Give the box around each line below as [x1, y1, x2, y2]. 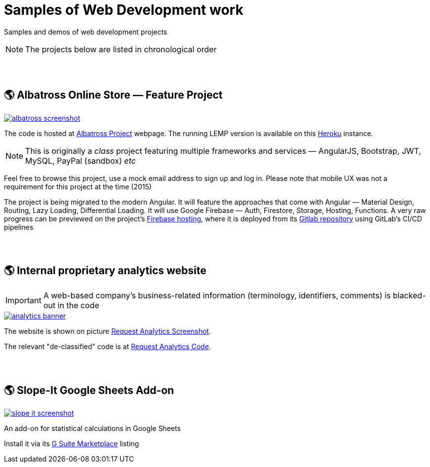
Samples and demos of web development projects [4, 27, 167, 36]
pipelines [4, 222, 34, 231]
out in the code [43, 300, 99, 311]
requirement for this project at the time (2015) [4, 182, 152, 191]
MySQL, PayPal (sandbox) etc [25, 155, 136, 166]
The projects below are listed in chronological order [25, 44, 217, 54]
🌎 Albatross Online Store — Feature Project [4, 89, 223, 102]
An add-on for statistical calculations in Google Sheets [4, 424, 181, 433]
